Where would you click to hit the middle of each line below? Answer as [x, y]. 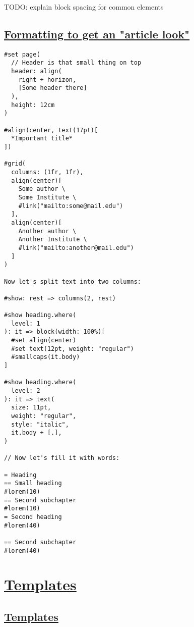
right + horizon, [47, 80]
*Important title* [42, 139]
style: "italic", [40, 424]
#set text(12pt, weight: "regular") [73, 349]
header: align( [37, 71]
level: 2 [26, 391]
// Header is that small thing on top [76, 63]
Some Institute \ [47, 197]
